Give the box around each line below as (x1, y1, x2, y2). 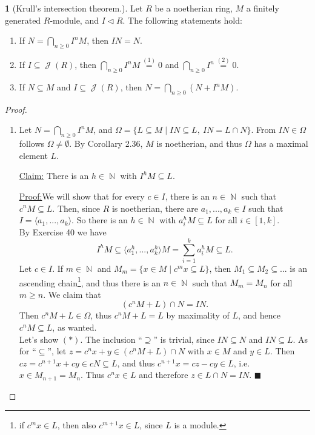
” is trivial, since (153, 332, 214, 345)
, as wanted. (52, 321, 97, 334)
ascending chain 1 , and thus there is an (19, 274, 161, 289)
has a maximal (254, 137, 308, 150)
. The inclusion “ (80, 332, 142, 345)
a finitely (246, 2, 279, 14)
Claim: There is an (19, 169, 89, 182)
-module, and (50, 13, 99, 26)
